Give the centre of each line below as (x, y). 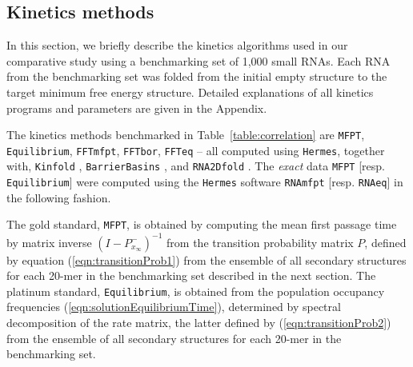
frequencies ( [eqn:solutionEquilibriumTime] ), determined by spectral (174, 307)
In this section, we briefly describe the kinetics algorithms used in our (177, 45)
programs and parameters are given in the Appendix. (137, 108)
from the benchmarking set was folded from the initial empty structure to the (197, 76)
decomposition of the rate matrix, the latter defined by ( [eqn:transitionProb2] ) (199, 322)
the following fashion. (59, 197)
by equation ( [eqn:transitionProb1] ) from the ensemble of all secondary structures (206, 259)
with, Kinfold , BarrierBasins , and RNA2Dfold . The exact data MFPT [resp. (196, 166)
